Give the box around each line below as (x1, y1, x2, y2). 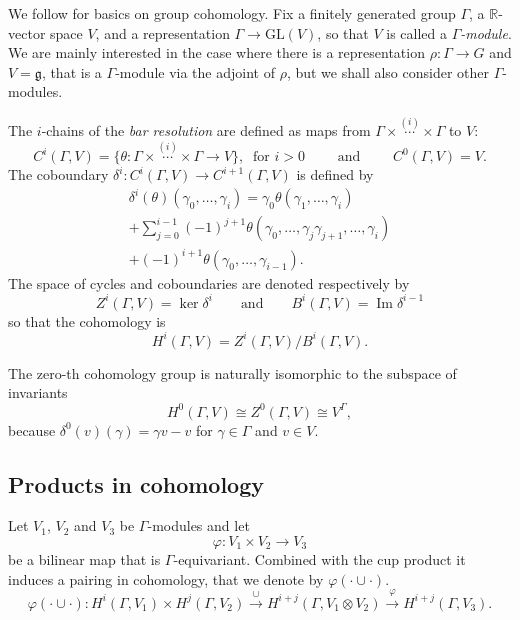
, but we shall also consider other (286, 61, 490, 82)
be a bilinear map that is (8, 548, 161, 569)
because (8, 419, 56, 440)
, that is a (41, 61, 102, 82)
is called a (386, 22, 447, 43)
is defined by (296, 164, 374, 184)
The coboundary (8, 164, 109, 184)
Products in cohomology (8, 468, 264, 499)
